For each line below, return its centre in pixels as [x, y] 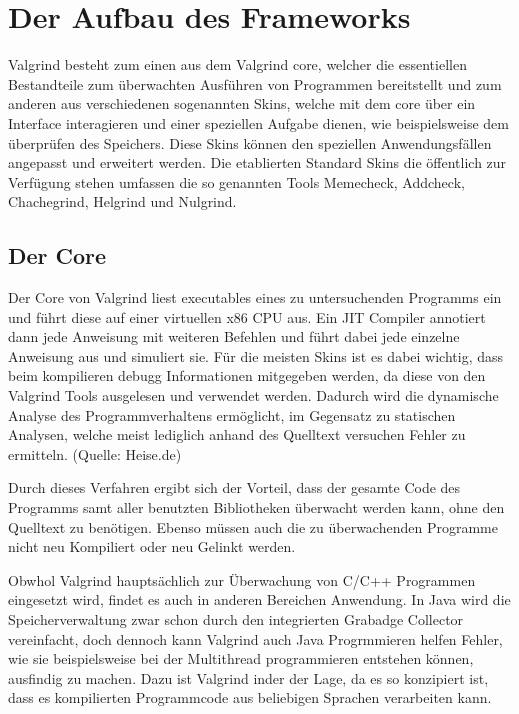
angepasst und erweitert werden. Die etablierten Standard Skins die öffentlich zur [257, 162]
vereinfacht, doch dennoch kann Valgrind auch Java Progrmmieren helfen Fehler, [255, 638]
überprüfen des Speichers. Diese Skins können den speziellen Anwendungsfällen [250, 142]
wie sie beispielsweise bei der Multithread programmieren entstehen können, [241, 658]
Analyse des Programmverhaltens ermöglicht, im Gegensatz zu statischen [232, 414]
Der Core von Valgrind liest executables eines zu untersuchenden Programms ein [255, 297]
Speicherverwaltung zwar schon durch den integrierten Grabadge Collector [236, 618]
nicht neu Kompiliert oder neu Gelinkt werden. [152, 546]
